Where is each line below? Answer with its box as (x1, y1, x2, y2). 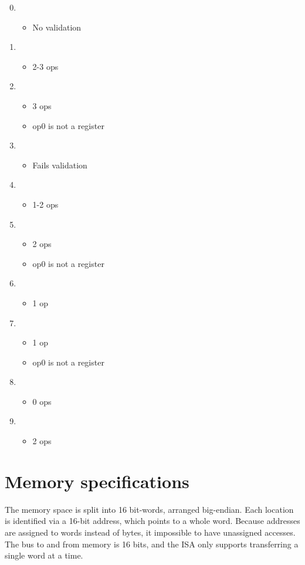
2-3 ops (32, 60, 59, 72)
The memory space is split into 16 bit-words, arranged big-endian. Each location (5, 503, 294, 515)
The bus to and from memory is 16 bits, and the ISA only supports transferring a (5, 537, 299, 550)
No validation (32, 21, 82, 33)
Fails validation (32, 158, 87, 171)
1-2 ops (32, 198, 59, 210)
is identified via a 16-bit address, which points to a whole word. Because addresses (5, 515, 300, 527)
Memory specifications (5, 469, 189, 493)
